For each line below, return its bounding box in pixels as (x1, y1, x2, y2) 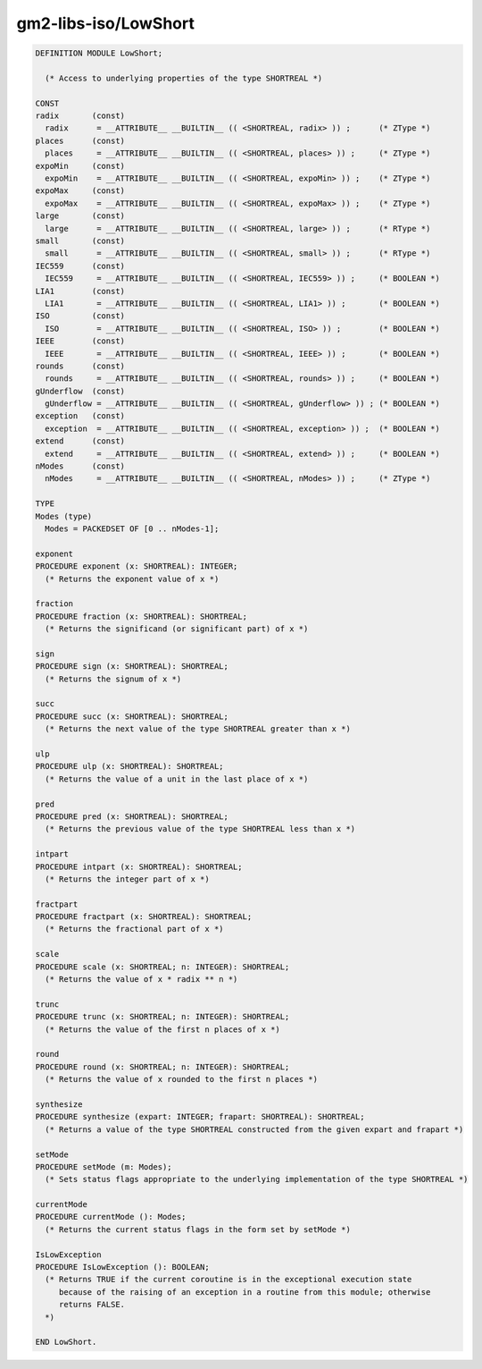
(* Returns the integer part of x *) (45, 874, 210, 884)
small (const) (35, 236, 125, 246)
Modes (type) (35, 511, 93, 521)
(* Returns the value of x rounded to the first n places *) (45, 1074, 319, 1085)
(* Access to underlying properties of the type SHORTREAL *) (45, 72, 323, 83)
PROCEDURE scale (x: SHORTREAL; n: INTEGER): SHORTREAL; (35, 961, 290, 972)
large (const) (35, 211, 125, 221)
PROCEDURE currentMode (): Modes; (35, 1212, 187, 1222)
